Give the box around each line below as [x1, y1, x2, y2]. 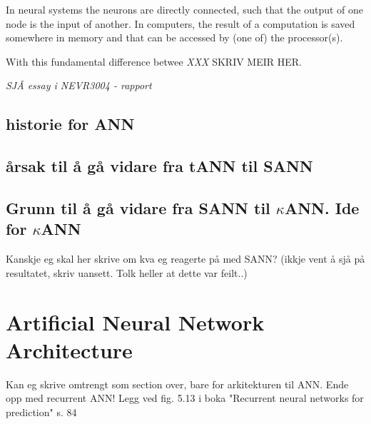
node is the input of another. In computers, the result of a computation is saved [6, 16, 355, 31]
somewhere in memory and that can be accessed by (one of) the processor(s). [6, 30, 343, 45]
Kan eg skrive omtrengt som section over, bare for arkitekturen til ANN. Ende [6, 376, 349, 391]
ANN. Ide [284, 196, 360, 218]
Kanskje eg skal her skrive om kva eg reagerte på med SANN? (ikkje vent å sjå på [6, 251, 365, 266]
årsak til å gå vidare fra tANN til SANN [6, 155, 313, 177]
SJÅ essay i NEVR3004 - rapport [6, 78, 152, 93]
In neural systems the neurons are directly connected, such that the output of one [6, 2, 364, 16]
